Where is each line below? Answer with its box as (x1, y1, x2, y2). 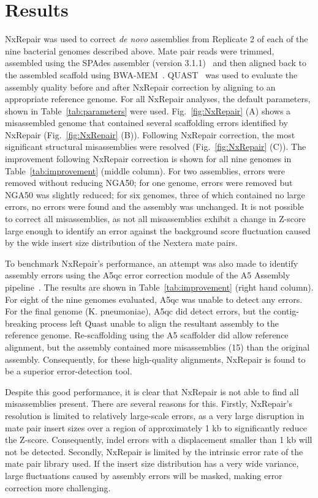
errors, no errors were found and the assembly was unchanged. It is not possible (5, 200, 304, 213)
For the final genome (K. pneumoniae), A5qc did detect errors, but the (5, 305, 271, 318)
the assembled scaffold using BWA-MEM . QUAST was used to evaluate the (5, 68, 298, 81)
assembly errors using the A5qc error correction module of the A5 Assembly (5, 269, 290, 281)
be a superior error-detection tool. (5, 365, 132, 377)
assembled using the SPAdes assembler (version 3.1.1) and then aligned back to (5, 56, 306, 69)
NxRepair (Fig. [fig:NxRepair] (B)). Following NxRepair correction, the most (5, 128, 295, 141)
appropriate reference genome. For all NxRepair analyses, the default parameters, (5, 92, 311, 105)
